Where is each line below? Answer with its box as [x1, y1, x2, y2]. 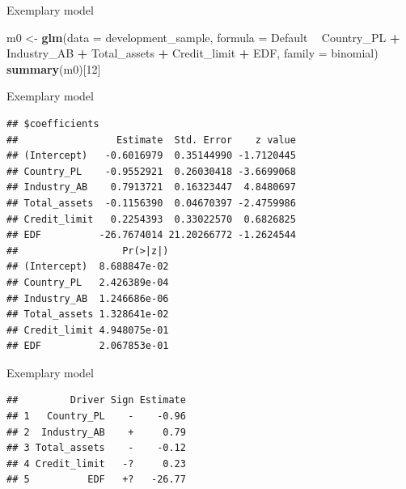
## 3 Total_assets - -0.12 [6, 442, 186, 454]
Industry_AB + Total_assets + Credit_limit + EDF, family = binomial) [6, 45, 379, 62]
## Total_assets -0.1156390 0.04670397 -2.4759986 [6, 197, 296, 209]
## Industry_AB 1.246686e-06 [6, 292, 169, 304]
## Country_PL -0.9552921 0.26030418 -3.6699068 [6, 165, 296, 177]
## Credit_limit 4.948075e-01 [6, 324, 169, 336]
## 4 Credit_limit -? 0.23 [6, 457, 186, 470]
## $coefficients [6, 117, 99, 130]
